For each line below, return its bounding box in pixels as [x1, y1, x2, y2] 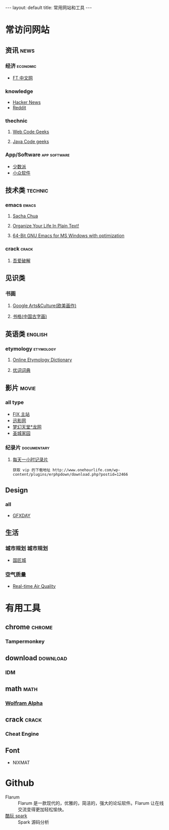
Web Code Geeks [12, 129, 49, 135]
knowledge [5, 88, 33, 95]
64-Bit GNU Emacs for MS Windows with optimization [12, 233, 125, 239]
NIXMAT [12, 760, 30, 766]
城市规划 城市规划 [5, 545, 48, 552]
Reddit [12, 105, 26, 111]
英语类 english [5, 329, 48, 338]
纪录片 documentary [5, 444, 50, 451]
